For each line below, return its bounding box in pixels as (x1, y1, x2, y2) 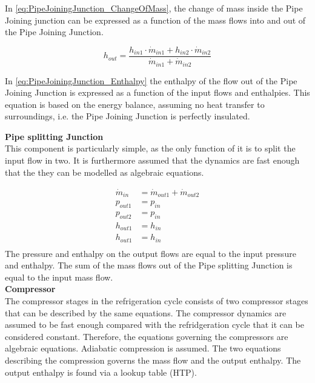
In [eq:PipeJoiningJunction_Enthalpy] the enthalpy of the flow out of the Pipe (5, 74, 297, 87)
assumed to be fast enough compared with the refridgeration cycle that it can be (5, 318, 304, 331)
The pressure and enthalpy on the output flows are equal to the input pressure (5, 247, 296, 259)
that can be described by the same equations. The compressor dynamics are (5, 306, 287, 319)
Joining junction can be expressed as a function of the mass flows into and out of (5, 13, 306, 26)
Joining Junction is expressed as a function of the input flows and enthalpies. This (5, 86, 310, 99)
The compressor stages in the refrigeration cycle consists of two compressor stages (5, 295, 308, 307)
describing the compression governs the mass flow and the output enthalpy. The (5, 353, 301, 366)
